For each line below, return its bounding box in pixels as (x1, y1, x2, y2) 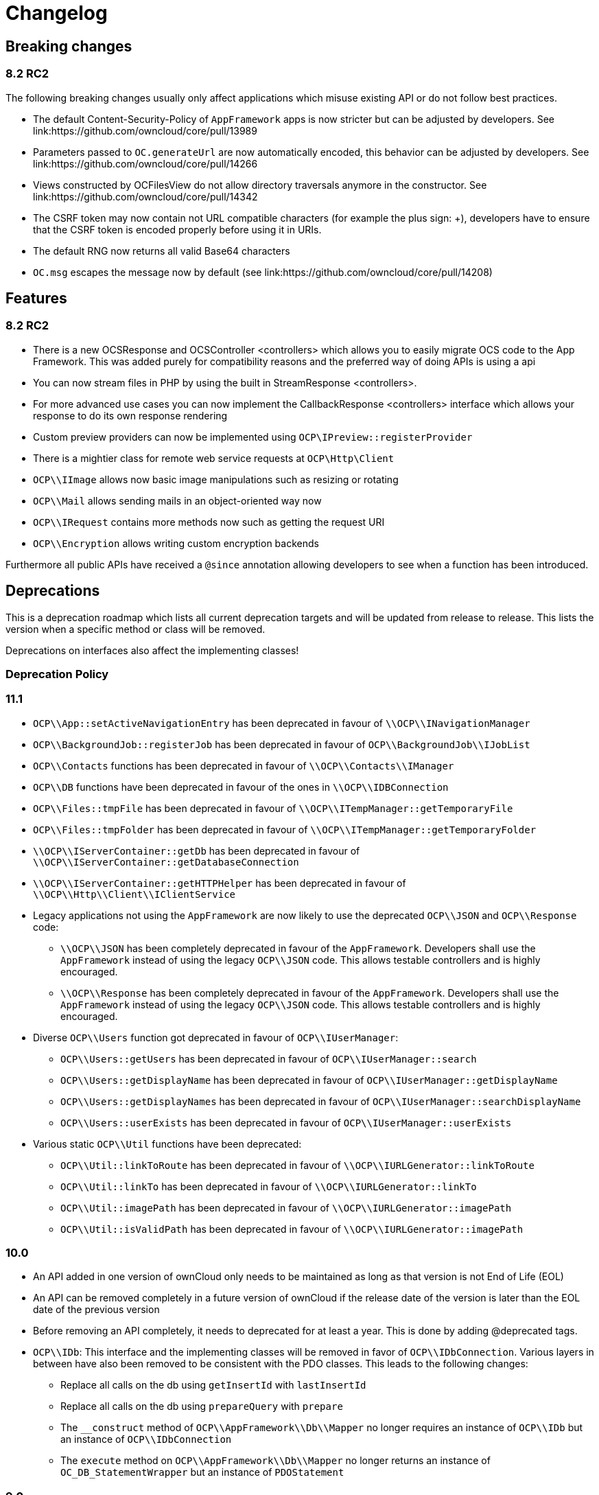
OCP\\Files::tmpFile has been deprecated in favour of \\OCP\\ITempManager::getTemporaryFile (33, 802, 513, 814)
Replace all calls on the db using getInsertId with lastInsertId (60, 1379, 366, 1391)
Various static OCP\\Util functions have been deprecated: (33, 1137, 302, 1150)
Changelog (5, 1, 108, 25)
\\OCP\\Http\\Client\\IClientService (33, 888, 236, 900)
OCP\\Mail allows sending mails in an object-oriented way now (33, 494, 322, 507)
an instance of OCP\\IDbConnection (60, 1433, 232, 1446)
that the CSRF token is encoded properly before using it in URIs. (33, 223, 322, 235)
